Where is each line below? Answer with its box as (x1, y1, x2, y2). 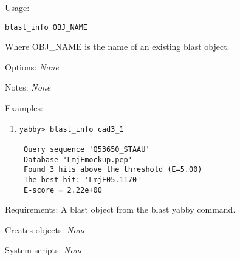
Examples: (5, 101, 43, 114)
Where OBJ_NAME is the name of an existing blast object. (5, 40, 230, 53)
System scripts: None (5, 244, 83, 256)
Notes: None (5, 81, 51, 94)
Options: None (5, 60, 59, 73)
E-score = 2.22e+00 (23, 185, 102, 194)
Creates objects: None (5, 223, 86, 236)
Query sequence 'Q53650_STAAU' (23, 145, 150, 154)
